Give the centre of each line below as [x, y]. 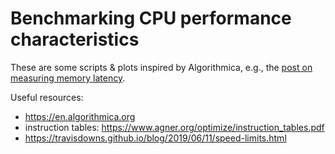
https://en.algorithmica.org [80, 116]
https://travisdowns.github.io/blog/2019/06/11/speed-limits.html [155, 138]
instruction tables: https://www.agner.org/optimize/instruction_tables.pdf [174, 127]
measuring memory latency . [68, 78]
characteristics [75, 39]
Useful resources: [47, 97]
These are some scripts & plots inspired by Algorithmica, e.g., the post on [161, 67]
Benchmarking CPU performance [151, 18]
